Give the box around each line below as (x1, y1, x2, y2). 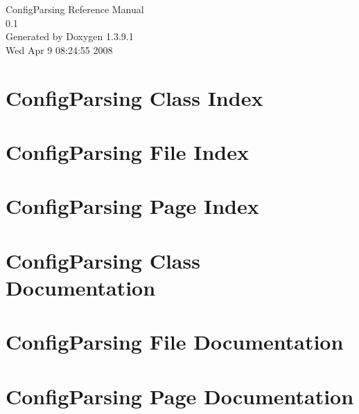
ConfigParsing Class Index (6, 83, 263, 111)
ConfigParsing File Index (6, 137, 249, 165)
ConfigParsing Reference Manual (6, 2, 144, 16)
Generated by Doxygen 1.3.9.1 (6, 29, 134, 44)
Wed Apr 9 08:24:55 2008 (6, 42, 113, 57)
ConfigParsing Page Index (6, 192, 259, 220)
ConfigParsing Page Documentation (6, 381, 354, 410)
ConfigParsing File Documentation (6, 327, 344, 356)
